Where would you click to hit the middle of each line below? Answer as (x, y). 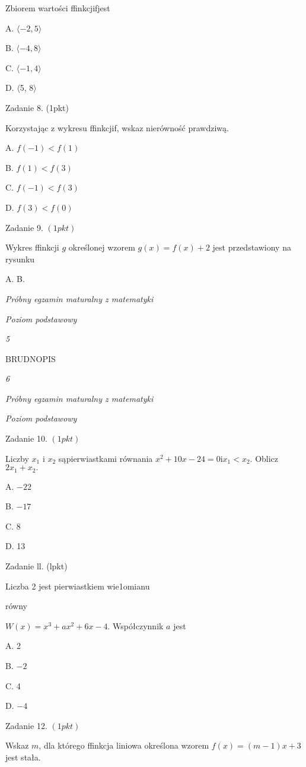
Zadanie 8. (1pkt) (37, 107)
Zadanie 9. (24, 227)
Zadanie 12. (26, 725)
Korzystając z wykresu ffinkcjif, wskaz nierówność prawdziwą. (117, 127)
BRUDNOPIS (31, 358)
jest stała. (23, 757)
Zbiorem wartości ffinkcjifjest (58, 8)
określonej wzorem (102, 247)
